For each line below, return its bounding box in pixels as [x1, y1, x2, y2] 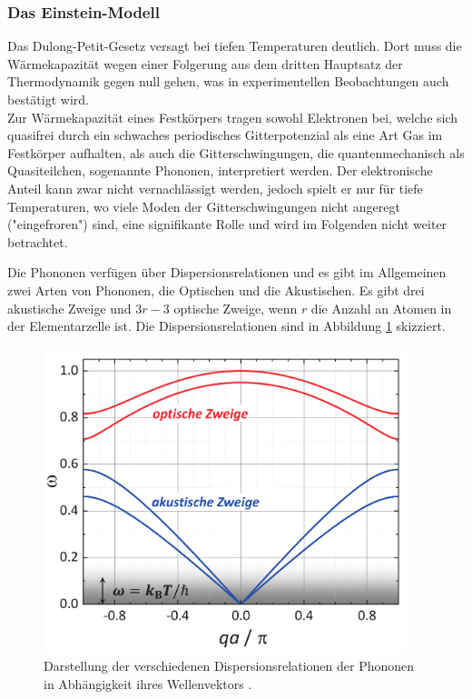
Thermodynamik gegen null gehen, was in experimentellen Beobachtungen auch [7, 72, 449, 91]
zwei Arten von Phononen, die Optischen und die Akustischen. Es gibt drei [7, 280, 425, 299]
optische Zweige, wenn [173, 298, 298, 317]
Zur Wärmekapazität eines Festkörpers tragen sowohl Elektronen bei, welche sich [7, 107, 458, 126]
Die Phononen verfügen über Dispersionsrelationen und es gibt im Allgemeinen [7, 263, 447, 282]
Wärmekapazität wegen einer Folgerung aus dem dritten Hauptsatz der [7, 54, 403, 73]
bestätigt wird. [7, 90, 89, 108]
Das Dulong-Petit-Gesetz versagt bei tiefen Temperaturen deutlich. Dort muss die [7, 36, 462, 55]
